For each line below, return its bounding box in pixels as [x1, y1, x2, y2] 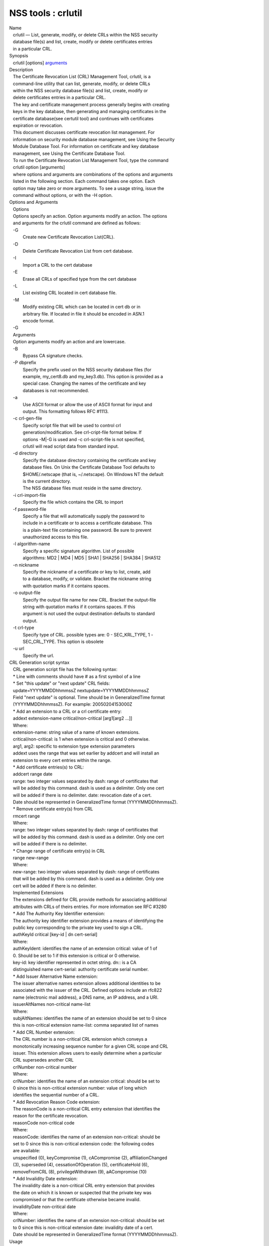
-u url [12, 645, 24, 651]
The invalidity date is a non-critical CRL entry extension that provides [12, 1183, 155, 1189]
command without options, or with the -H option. [12, 192, 113, 198]
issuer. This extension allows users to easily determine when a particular [12, 1050, 162, 1056]
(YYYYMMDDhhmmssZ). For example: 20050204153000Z [12, 701, 133, 707]
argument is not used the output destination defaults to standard [22, 611, 155, 617]
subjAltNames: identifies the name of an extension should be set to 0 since [12, 1015, 167, 1021]
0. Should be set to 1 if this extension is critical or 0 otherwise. [12, 952, 140, 958]
